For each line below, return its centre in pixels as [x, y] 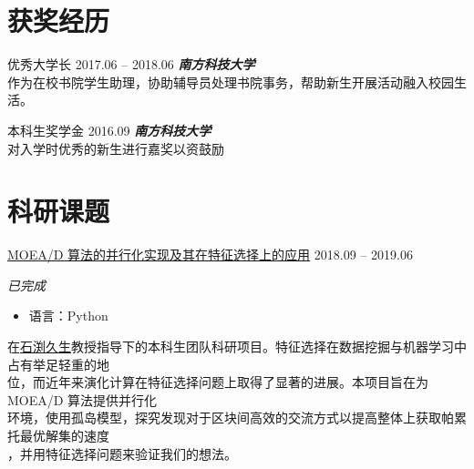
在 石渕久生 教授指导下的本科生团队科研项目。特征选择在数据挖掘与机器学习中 [237, 346]
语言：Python [68, 316]
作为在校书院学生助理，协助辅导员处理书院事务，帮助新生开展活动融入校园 [231, 82]
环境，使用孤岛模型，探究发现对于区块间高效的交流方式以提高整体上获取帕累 [237, 418]
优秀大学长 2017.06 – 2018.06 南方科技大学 [131, 64]
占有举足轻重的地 [58, 364]
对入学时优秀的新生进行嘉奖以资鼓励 [116, 148]
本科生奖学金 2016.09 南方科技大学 [109, 130]
